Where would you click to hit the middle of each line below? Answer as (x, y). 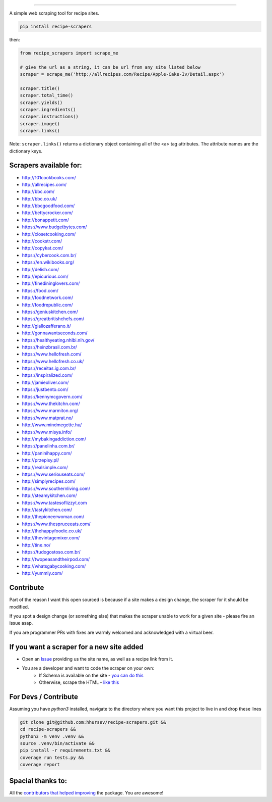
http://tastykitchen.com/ (47, 510)
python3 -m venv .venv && (52, 736)
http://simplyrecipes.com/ (49, 481)
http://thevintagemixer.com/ (51, 538)
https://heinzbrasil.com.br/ (50, 347)
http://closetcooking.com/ (49, 234)
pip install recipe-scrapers (56, 26)
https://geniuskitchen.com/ (50, 312)
